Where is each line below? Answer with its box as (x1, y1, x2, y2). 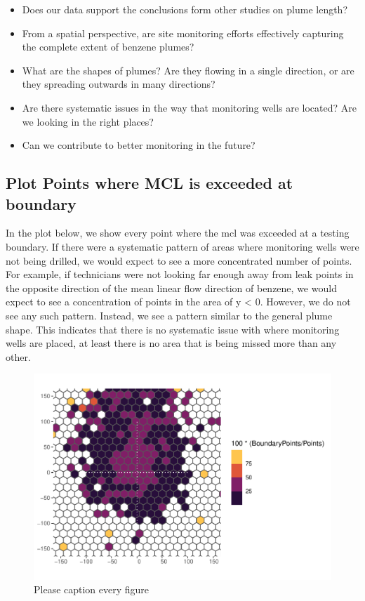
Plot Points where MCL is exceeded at (6, 172, 293, 194)
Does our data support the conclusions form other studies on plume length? (22, 2, 348, 16)
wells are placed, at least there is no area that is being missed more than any (6, 336, 337, 350)
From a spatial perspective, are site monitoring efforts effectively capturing (22, 25, 344, 40)
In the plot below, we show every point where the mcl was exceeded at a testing (6, 225, 350, 240)
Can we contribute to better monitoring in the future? (22, 138, 255, 152)
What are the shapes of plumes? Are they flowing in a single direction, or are (22, 62, 354, 77)
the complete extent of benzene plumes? (22, 39, 194, 54)
